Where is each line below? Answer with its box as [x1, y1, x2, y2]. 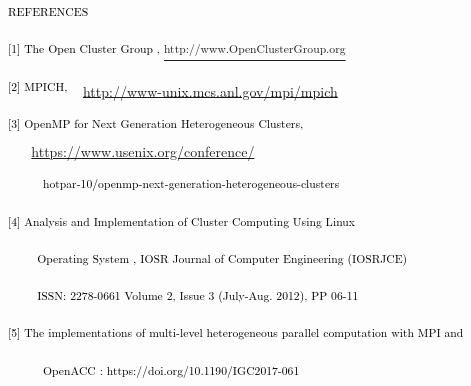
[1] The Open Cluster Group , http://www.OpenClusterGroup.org [8, 40, 346, 57]
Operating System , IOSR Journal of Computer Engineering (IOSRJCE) [37, 249, 408, 266]
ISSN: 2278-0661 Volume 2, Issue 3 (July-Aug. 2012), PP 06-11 [37, 287, 359, 303]
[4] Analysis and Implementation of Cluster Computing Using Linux [8, 212, 355, 229]
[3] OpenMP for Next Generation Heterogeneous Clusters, [8, 114, 304, 131]
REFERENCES [8, 3, 89, 19]
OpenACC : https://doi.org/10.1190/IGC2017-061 [42, 361, 300, 378]
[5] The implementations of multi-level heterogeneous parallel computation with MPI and [8, 324, 464, 341]
